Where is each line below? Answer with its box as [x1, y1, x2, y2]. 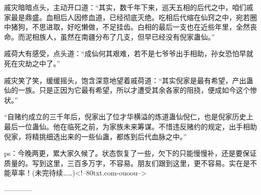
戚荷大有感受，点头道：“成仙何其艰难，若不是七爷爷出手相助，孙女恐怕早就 [4, 48, 253, 59]
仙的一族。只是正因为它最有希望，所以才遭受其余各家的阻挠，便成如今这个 [4, 85, 250, 95]
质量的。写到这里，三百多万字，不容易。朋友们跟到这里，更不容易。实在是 [4, 157, 250, 168]
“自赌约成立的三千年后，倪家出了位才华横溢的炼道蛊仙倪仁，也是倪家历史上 [4, 111, 253, 122]
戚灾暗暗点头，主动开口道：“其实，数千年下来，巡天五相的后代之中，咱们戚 [4, 2, 253, 12]
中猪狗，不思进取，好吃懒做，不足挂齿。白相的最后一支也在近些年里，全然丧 [4, 22, 257, 32]
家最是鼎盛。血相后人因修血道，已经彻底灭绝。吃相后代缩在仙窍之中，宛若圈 [4, 12, 257, 22]
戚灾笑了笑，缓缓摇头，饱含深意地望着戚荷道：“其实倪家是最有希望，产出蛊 [4, 75, 253, 85]
